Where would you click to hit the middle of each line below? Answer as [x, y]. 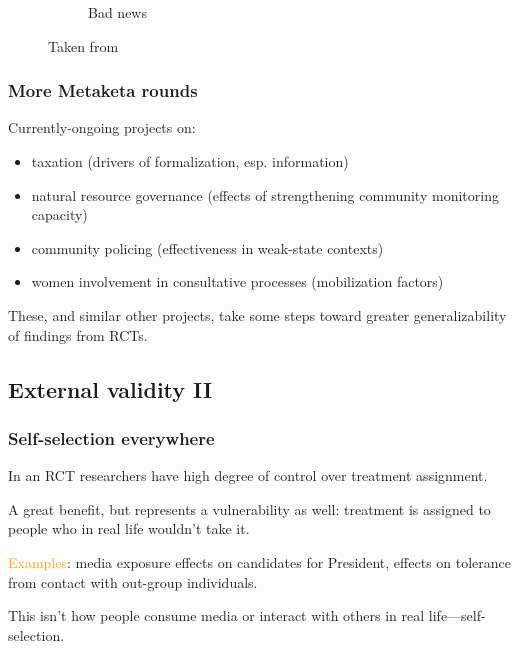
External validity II [110, 388]
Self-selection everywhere [111, 437]
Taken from [83, 45]
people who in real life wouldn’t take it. [129, 528]
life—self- [457, 615]
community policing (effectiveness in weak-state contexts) [207, 247]
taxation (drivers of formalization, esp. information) [190, 161]
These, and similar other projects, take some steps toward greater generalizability [257, 314]
